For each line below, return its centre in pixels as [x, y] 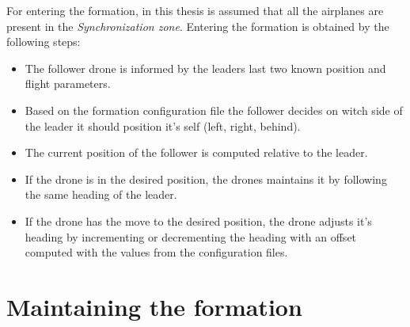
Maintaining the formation [154, 306]
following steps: [44, 42]
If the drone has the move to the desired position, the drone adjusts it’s [198, 221]
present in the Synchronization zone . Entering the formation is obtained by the [198, 26]
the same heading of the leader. [101, 194]
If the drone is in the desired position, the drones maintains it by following [206, 179]
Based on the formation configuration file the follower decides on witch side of [214, 110]
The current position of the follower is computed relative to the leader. [196, 152]
